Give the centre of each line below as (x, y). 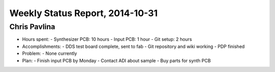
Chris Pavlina (32, 27)
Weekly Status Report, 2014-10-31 (84, 13)
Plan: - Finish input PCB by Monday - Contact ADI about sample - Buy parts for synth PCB (116, 60)
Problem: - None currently (50, 53)
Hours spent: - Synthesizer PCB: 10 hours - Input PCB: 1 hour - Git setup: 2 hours (107, 39)
